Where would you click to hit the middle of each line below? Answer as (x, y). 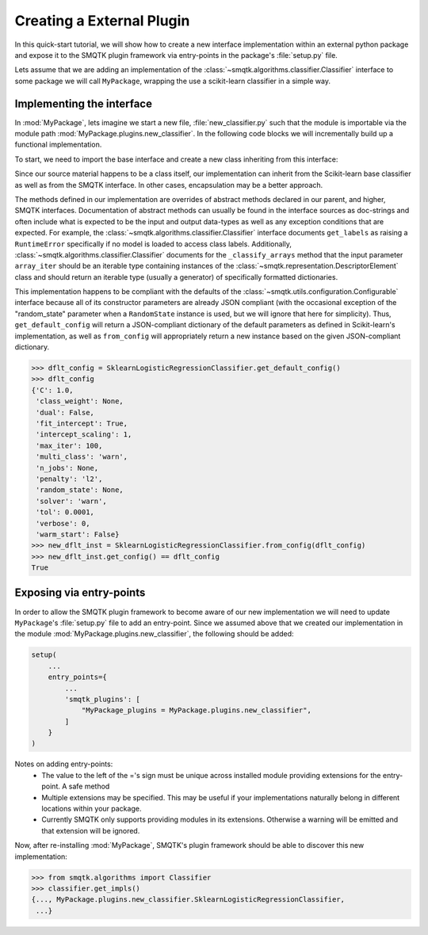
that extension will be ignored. (91, 830)
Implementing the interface (83, 103)
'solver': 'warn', (71, 501)
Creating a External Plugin (102, 21)
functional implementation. (58, 145)
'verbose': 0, (63, 523)
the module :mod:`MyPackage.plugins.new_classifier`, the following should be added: (154, 634)
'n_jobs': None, (67, 468)
